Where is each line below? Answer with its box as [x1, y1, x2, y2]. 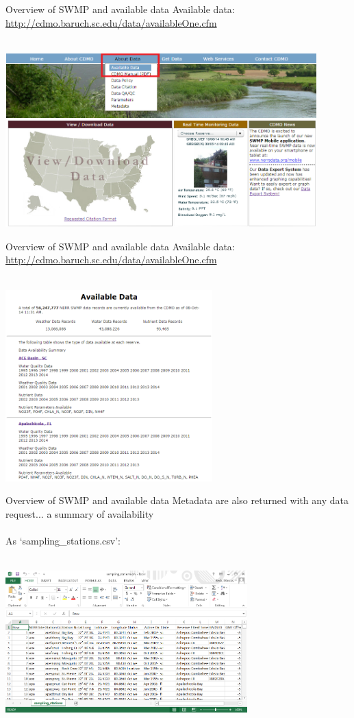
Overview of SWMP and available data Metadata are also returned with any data [5, 493, 349, 507]
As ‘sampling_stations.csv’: [5, 534, 121, 548]
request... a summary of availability [5, 507, 154, 520]
